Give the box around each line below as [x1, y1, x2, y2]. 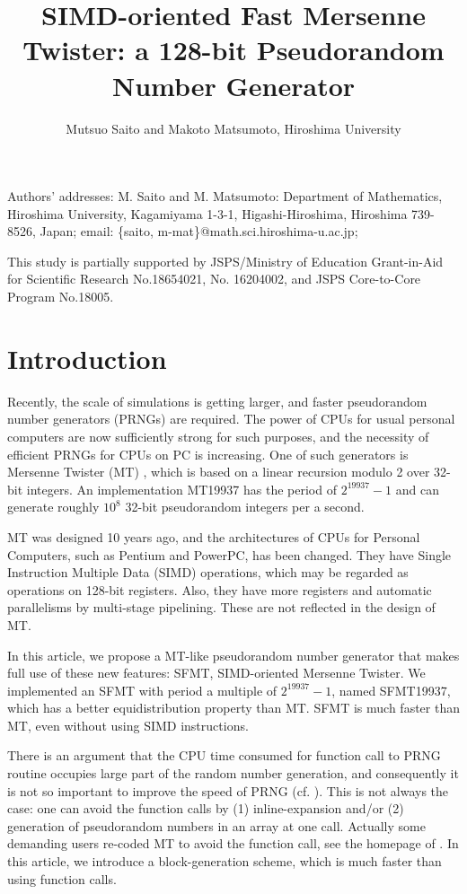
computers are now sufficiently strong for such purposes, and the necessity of [7, 426, 429, 445]
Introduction [7, 339, 167, 376]
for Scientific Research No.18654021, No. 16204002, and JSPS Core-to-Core [7, 269, 421, 288]
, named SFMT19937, [331, 680, 451, 699]
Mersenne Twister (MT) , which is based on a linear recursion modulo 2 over [7, 462, 430, 481]
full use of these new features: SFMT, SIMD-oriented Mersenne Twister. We [7, 663, 426, 682]
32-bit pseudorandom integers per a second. [125, 497, 365, 516]
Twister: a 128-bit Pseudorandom [22, 31, 445, 68]
